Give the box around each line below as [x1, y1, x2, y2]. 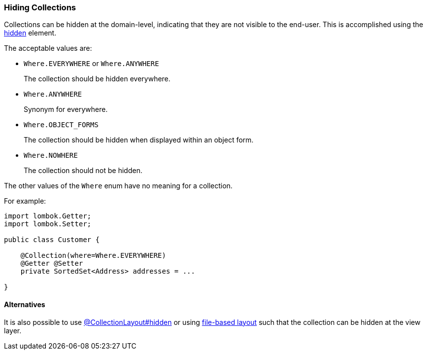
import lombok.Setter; [4, 220, 92, 228]
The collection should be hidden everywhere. [24, 74, 171, 83]
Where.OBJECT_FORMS [24, 121, 99, 129]
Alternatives [4, 300, 45, 309]
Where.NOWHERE [24, 151, 78, 160]
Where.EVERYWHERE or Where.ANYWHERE [24, 59, 159, 68]
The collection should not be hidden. [24, 166, 142, 175]
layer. [4, 326, 22, 335]
